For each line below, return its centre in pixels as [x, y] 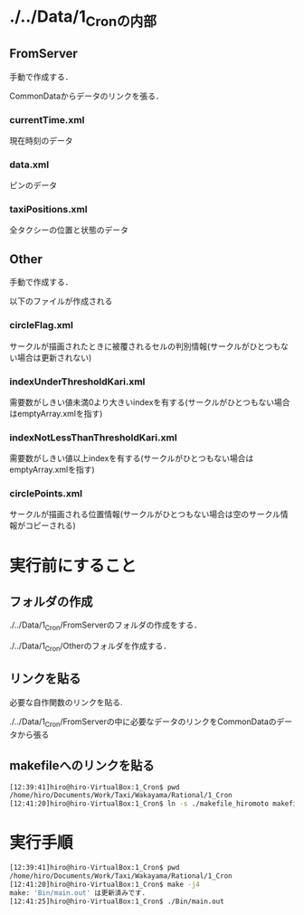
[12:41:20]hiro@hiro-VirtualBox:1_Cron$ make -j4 [105, 884]
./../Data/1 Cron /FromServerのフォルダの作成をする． [105, 626]
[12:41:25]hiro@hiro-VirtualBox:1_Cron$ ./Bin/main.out [117, 901]
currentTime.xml [47, 119]
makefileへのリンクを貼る [82, 766]
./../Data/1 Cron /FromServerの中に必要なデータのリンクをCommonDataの [143, 722]
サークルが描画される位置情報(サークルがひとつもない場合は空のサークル [145, 514]
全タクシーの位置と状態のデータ [69, 230]
